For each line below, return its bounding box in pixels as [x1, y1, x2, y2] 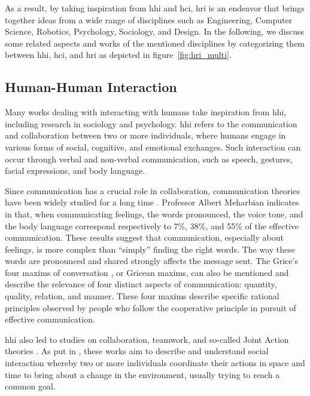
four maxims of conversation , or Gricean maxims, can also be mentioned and [5, 266, 289, 278]
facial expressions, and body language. [5, 164, 145, 177]
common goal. [5, 380, 56, 392]
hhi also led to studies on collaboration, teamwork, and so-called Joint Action [5, 333, 289, 345]
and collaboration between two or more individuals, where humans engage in [5, 129, 286, 142]
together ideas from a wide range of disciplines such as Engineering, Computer [5, 13, 293, 26]
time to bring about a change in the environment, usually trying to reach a [5, 368, 280, 380]
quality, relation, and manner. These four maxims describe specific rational [5, 290, 279, 302]
